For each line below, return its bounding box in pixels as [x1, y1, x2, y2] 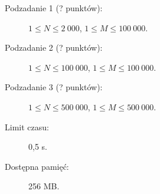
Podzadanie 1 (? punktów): [5, 2, 103, 14]
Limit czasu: [5, 120, 49, 133]
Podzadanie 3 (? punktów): [5, 81, 103, 93]
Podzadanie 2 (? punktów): [5, 41, 103, 54]
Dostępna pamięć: [5, 160, 69, 172]
